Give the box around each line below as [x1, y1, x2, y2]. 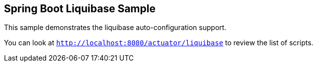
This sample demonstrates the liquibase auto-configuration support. [4, 23, 226, 32]
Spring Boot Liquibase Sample [4, 2, 156, 15]
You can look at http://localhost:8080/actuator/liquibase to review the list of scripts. [4, 38, 314, 47]
